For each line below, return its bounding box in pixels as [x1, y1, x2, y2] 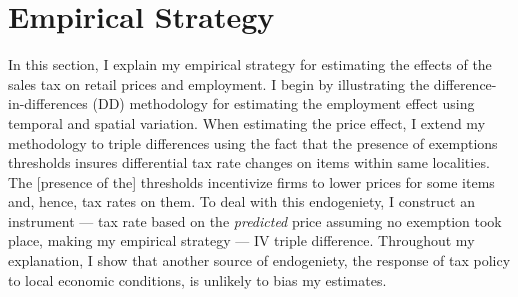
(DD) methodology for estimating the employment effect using [92, 93, 475, 114]
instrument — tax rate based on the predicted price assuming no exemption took [8, 210, 502, 231]
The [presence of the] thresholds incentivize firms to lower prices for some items [8, 171, 495, 192]
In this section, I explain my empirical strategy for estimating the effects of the [8, 54, 492, 75]
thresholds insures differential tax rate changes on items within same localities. [8, 152, 490, 173]
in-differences [8, 93, 88, 114]
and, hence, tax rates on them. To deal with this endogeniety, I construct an [8, 191, 475, 212]
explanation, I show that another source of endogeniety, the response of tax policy [8, 250, 511, 271]
